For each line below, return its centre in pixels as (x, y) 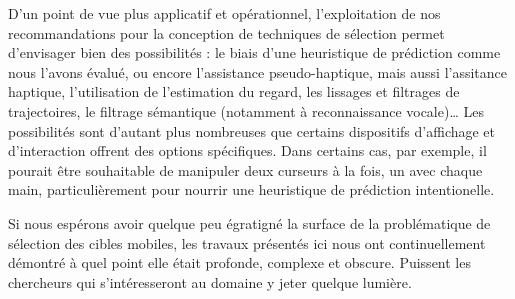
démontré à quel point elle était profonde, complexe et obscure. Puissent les (239, 262)
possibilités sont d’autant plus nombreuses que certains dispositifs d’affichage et (252, 130)
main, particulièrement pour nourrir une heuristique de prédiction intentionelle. (251, 189)
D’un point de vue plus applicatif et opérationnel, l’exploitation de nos (224, 13)
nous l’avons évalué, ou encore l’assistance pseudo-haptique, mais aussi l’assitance (258, 71)
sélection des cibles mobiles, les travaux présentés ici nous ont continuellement (247, 242)
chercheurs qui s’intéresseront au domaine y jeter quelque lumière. (210, 281)
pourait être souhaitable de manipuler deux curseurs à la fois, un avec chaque (245, 169)
